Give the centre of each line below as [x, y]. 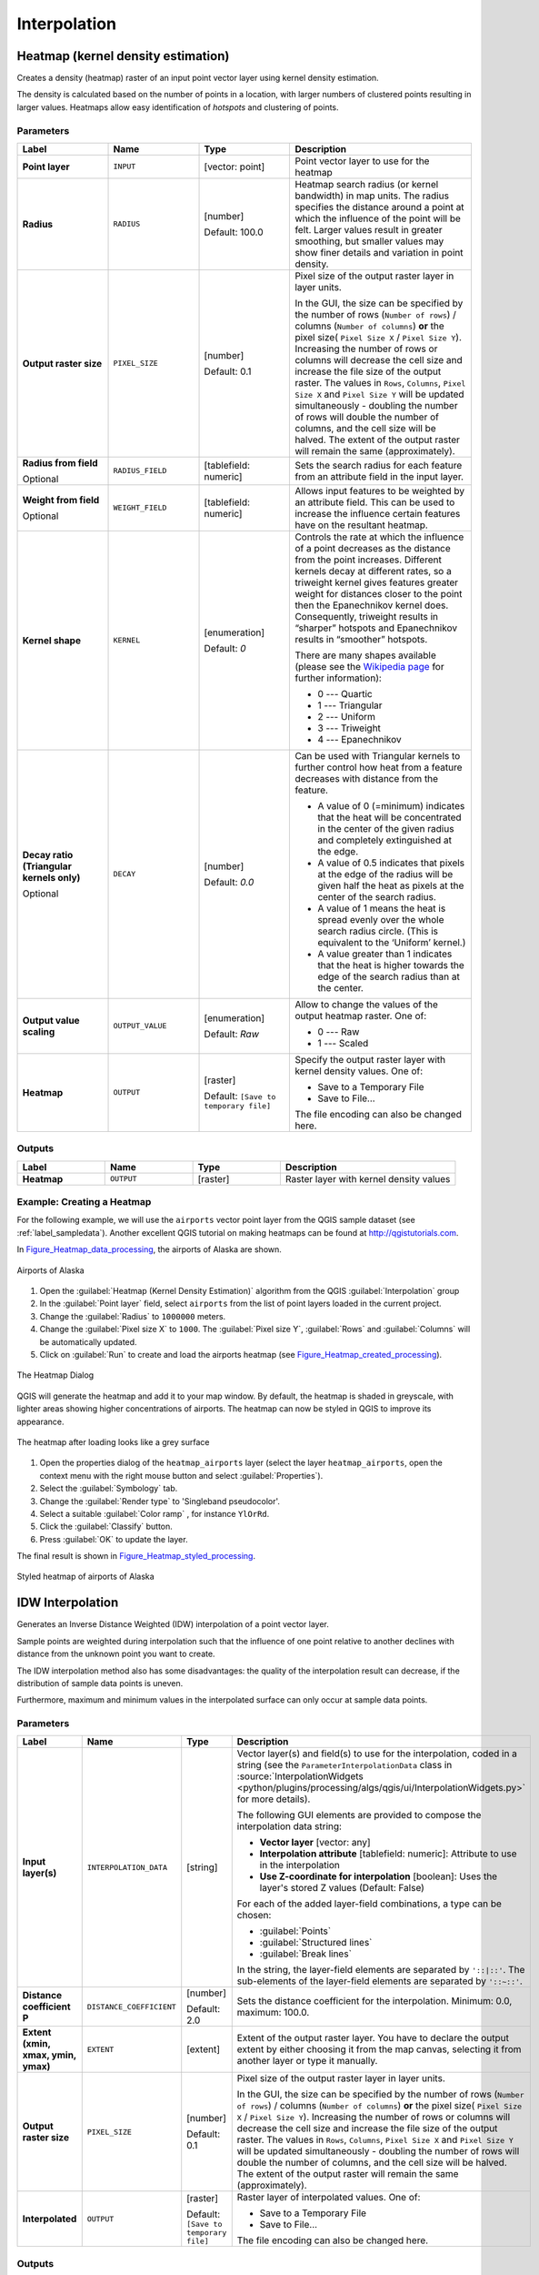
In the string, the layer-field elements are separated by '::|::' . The [381, 1970]
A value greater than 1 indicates [385, 954]
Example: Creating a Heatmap [84, 1202]
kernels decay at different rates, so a [373, 571]
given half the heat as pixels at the [391, 885]
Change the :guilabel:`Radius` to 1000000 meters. [133, 1316]
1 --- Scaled [343, 1043]
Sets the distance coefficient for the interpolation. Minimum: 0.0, [374, 2001]
